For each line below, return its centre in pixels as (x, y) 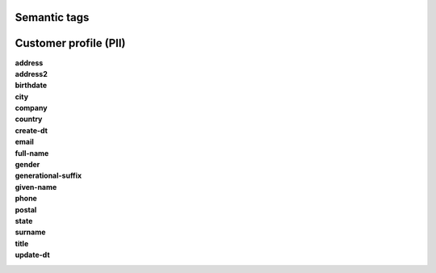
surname (30, 232)
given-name (36, 187)
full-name (32, 153)
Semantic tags (52, 17)
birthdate (31, 86)
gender (27, 165)
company (31, 108)
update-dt (32, 255)
